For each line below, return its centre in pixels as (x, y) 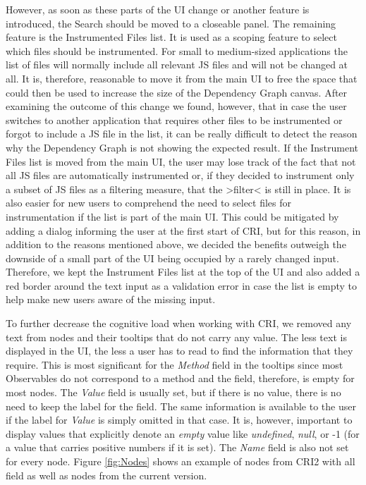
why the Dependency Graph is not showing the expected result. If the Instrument (182, 147)
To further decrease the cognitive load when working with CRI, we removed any (179, 323)
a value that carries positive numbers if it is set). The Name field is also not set (177, 447)
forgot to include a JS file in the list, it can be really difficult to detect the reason (182, 134)
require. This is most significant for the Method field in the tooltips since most (175, 364)
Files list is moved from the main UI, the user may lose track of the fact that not (181, 161)
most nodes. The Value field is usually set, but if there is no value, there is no (173, 392)
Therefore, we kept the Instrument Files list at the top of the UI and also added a (183, 272)
